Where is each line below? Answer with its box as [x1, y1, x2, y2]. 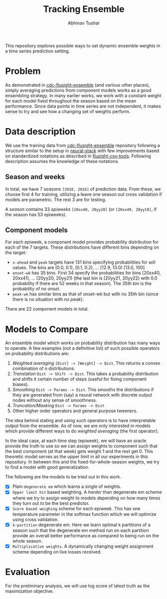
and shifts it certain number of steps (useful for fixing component [12, 376, 147, 382]
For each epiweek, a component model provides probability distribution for [5, 239, 159, 245]
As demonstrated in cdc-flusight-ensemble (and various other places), [5, 82, 151, 88]
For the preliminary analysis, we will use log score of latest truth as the [5, 583, 150, 589]
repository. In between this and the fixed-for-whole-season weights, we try [5, 459, 160, 465]
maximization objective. [5, 588, 54, 594]
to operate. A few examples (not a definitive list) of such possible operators [5, 345, 160, 351]
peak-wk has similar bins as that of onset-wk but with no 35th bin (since [12, 291, 159, 297]
